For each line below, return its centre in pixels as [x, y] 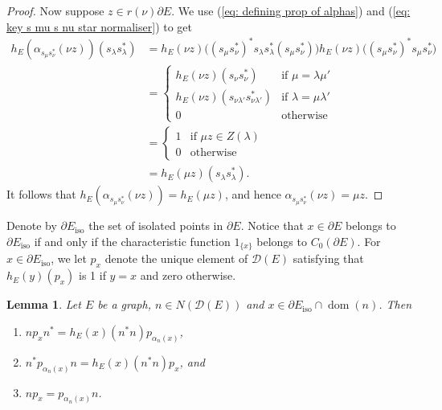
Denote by [32, 225]
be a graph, [124, 304]
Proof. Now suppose [55, 10]
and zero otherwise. [188, 275]
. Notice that [272, 225]
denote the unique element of [176, 258]
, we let [69, 258]
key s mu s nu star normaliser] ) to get [100, 26]
